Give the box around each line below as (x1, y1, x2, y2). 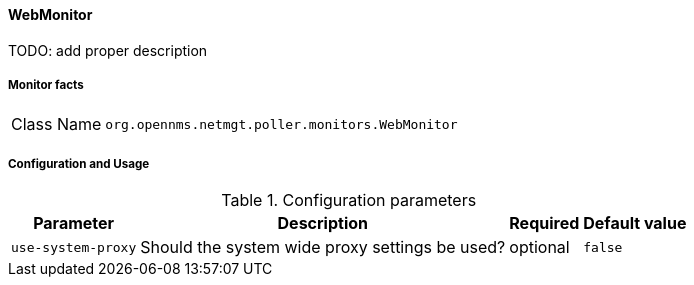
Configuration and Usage (8, 156, 150, 171)
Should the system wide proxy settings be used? (140, 237, 506, 258)
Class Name (11, 114, 102, 135)
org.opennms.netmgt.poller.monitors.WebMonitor (105, 116, 458, 132)
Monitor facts (8, 78, 84, 92)
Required (509, 213, 580, 234)
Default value (583, 213, 687, 234)
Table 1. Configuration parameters (221, 190, 477, 211)
